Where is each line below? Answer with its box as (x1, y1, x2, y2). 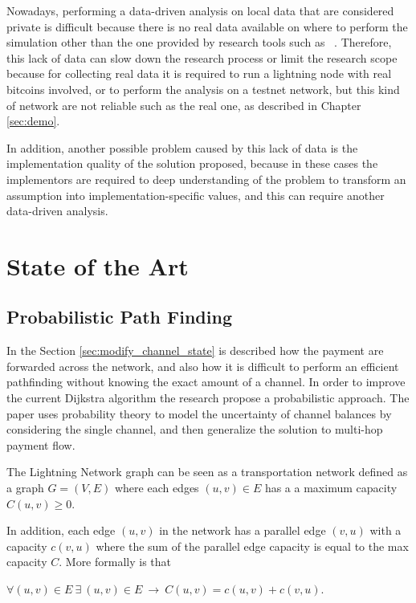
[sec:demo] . (6, 112, 60, 129)
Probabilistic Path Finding (6, 304, 232, 329)
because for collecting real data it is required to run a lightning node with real (6, 65, 392, 82)
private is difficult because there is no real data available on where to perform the (6, 18, 408, 35)
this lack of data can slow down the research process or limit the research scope (6, 49, 398, 66)
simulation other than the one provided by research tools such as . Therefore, (6, 34, 392, 51)
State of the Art (6, 249, 189, 282)
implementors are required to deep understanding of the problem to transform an (6, 170, 406, 187)
